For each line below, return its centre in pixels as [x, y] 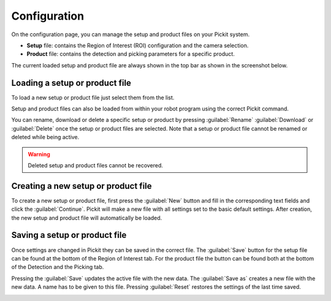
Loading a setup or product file [71, 83]
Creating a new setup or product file [82, 186]
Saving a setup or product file [69, 235]
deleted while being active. [45, 137]
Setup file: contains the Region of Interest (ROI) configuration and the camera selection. [138, 45]
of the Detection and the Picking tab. [58, 267]
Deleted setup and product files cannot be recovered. [96, 165]
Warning [39, 154]
